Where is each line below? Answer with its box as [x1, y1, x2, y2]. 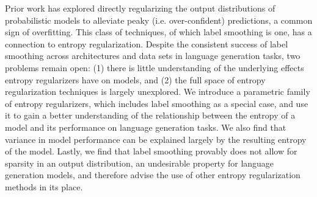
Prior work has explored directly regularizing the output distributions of [5, 2, 275, 14]
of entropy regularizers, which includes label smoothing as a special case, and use [5, 97, 308, 109]
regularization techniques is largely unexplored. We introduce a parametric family [5, 85, 310, 98]
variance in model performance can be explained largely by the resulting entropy [5, 133, 307, 145]
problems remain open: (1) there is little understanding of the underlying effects [5, 61, 304, 74]
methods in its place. [5, 180, 83, 193]
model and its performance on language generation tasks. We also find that [5, 120, 286, 133]
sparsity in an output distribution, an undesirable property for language [5, 156, 274, 169]
